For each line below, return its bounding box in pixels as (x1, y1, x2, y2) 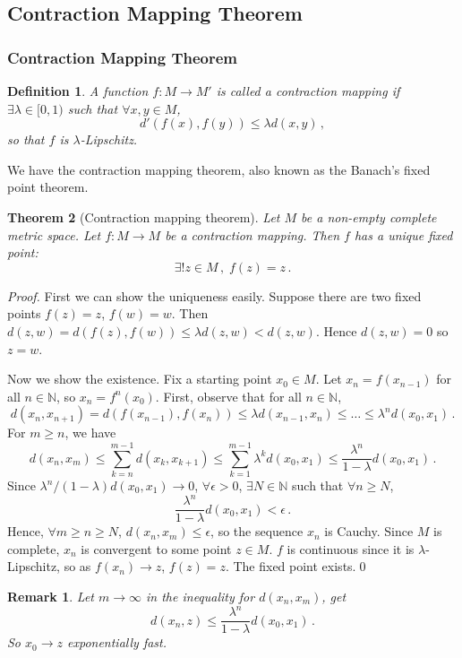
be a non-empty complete (301, 207, 437, 226)
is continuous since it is (287, 539, 415, 558)
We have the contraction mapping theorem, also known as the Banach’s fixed (7, 160, 431, 178)
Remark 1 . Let (7, 586, 94, 605)
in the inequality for (146, 586, 255, 605)
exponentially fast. (67, 633, 167, 652)
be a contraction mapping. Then (165, 225, 340, 244)
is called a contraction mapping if (216, 82, 400, 100)
